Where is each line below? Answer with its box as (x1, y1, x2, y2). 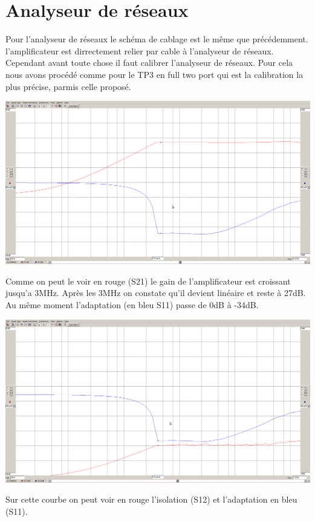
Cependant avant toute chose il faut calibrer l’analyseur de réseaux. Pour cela (5, 56, 293, 69)
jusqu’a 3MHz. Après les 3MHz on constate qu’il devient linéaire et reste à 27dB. (5, 286, 306, 299)
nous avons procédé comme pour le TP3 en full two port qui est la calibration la (5, 68, 304, 80)
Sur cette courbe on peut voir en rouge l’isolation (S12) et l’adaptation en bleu (5, 493, 297, 506)
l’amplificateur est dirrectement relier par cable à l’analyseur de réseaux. (5, 44, 274, 57)
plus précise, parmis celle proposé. (5, 80, 131, 92)
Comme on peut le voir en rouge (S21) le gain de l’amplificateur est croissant (5, 274, 291, 287)
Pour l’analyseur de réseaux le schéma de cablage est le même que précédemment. (5, 33, 308, 45)
